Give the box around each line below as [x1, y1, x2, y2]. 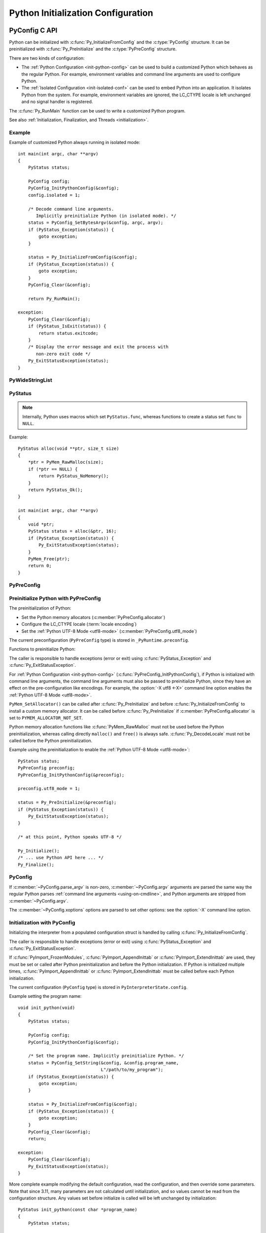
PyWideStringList [9, 377, 53, 384]
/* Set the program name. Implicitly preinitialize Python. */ [28, 1053, 184, 1059]
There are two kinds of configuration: [9, 55, 85, 61]
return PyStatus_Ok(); [28, 487, 83, 493]
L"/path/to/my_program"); [100, 1067, 164, 1073]
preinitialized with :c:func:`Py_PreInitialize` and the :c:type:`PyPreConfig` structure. [9, 46, 177, 52]
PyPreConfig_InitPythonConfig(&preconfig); [18, 772, 125, 778]
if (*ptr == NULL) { [28, 466, 78, 472]
